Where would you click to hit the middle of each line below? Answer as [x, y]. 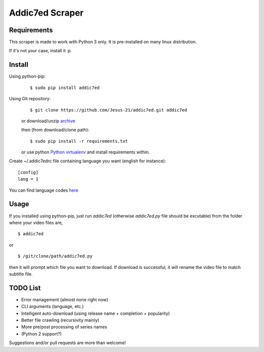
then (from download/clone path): [55, 130]
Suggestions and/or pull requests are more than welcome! [67, 343]
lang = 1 [28, 179]
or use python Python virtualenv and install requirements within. [86, 152]
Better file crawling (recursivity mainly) [60, 320]
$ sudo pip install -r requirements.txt [79, 141]
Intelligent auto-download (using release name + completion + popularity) [96, 313]
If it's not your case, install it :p [40, 51]
